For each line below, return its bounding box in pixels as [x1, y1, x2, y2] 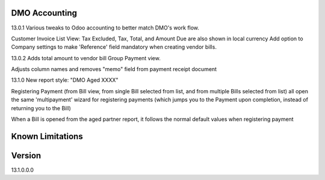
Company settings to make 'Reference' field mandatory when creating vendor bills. [11, 43, 217, 51]
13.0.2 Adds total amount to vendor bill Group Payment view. [11, 54, 161, 61]
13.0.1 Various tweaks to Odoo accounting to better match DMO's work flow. [11, 24, 200, 31]
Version [11, 151, 42, 161]
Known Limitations [11, 131, 84, 141]
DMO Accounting [11, 8, 78, 18]
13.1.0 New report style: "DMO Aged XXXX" [11, 76, 119, 84]
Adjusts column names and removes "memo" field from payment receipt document [11, 66, 217, 73]
